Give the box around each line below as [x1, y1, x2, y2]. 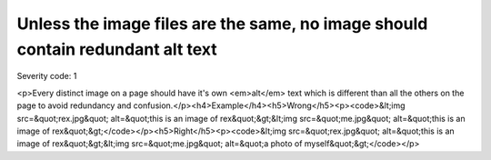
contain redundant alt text [16, 39, 217, 59]
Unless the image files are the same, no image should [16, 14, 428, 34]
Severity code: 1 [16, 71, 77, 82]
